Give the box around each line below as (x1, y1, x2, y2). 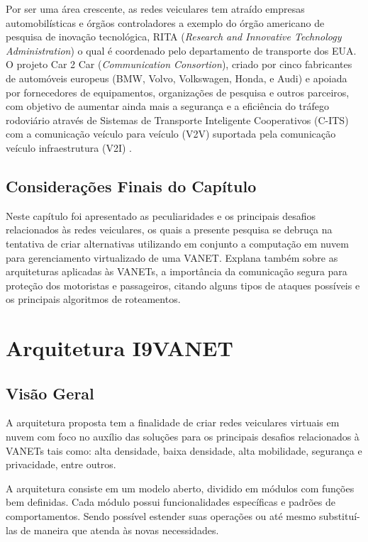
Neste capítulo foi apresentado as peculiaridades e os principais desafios (6, 208, 316, 223)
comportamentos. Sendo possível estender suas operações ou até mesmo (6, 509, 316, 524)
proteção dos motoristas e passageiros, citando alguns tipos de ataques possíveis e (6, 277, 360, 292)
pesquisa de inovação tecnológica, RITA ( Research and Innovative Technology (6, 29, 342, 44)
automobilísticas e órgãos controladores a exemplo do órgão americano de (6, 15, 325, 30)
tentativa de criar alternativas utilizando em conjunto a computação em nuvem (6, 236, 349, 250)
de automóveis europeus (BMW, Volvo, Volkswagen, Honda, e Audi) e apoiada (6, 70, 347, 85)
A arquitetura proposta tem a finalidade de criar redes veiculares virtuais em (6, 415, 340, 430)
